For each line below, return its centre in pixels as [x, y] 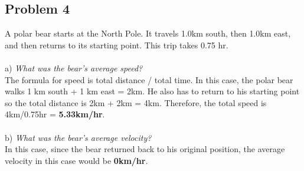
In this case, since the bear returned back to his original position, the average [145, 149]
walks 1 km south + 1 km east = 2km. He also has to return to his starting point [152, 91]
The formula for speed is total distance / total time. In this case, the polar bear [149, 79]
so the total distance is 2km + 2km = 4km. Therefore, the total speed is [136, 102]
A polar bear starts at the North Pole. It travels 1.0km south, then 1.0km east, [148, 33]
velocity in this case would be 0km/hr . [76, 160]
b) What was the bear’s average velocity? [78, 137]
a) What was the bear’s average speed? [74, 68]
